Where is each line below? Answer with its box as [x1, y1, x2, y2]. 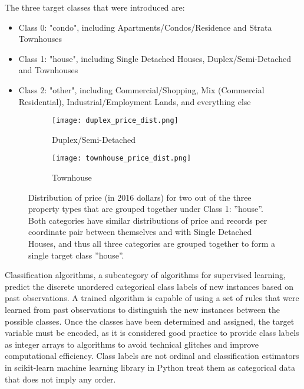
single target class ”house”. [28, 249, 124, 261]
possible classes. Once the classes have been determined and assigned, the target [5, 315, 295, 327]
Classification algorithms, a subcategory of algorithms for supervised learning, [5, 269, 286, 281]
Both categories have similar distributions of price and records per [28, 214, 267, 226]
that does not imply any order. [5, 372, 116, 385]
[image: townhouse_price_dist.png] [52, 154, 191, 163]
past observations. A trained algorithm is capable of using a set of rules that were [5, 292, 299, 304]
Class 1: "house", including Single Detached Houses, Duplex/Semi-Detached [18, 52, 291, 64]
